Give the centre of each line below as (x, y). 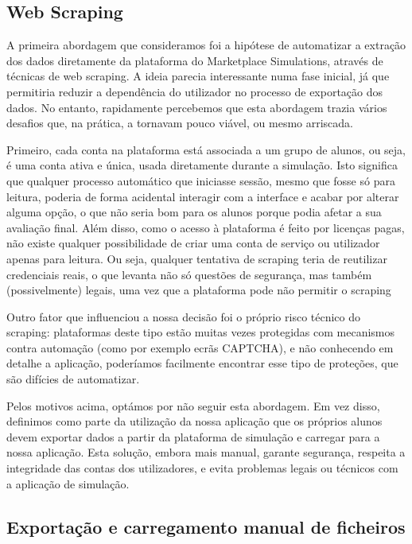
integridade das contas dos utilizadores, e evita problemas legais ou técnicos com (202, 468)
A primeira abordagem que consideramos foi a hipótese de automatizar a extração (206, 45)
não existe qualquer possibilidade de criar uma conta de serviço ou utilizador (193, 243)
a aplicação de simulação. (68, 483)
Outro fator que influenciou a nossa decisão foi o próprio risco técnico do (184, 316)
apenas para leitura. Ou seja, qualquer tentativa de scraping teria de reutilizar (197, 258)
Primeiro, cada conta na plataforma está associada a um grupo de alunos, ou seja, (206, 149)
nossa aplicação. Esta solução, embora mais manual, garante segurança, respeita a (206, 452)
